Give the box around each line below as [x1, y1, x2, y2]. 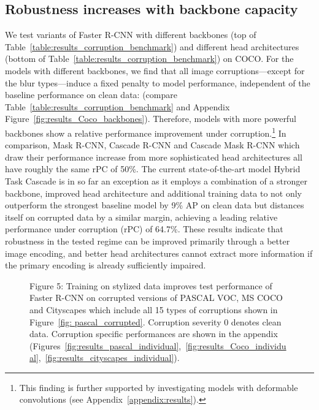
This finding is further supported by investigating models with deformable [19, 381, 298, 393]
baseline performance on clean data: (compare [5, 88, 177, 101]
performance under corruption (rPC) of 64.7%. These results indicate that [5, 222, 283, 235]
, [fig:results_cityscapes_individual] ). [38, 351, 180, 364]
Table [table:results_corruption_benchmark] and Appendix [5, 100, 230, 113]
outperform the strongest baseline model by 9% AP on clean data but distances [5, 199, 304, 211]
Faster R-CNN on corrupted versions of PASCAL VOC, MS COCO [29, 291, 283, 304]
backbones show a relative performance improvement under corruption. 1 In [5, 124, 286, 139]
